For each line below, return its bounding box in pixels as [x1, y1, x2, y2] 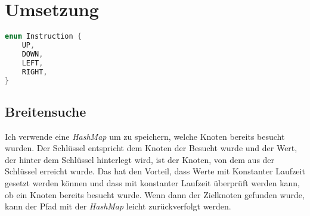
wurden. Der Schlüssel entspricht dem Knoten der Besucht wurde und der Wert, [5, 142, 297, 154]
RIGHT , [21, 67, 48, 76]
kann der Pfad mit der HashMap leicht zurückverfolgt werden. [5, 200, 231, 212]
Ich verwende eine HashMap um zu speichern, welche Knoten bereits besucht [5, 130, 285, 142]
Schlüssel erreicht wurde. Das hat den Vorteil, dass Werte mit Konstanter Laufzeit [5, 165, 305, 177]
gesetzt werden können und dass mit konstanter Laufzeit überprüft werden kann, [5, 176, 300, 189]
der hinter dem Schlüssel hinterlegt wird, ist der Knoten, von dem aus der [5, 153, 275, 165]
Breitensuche [5, 102, 86, 120]
